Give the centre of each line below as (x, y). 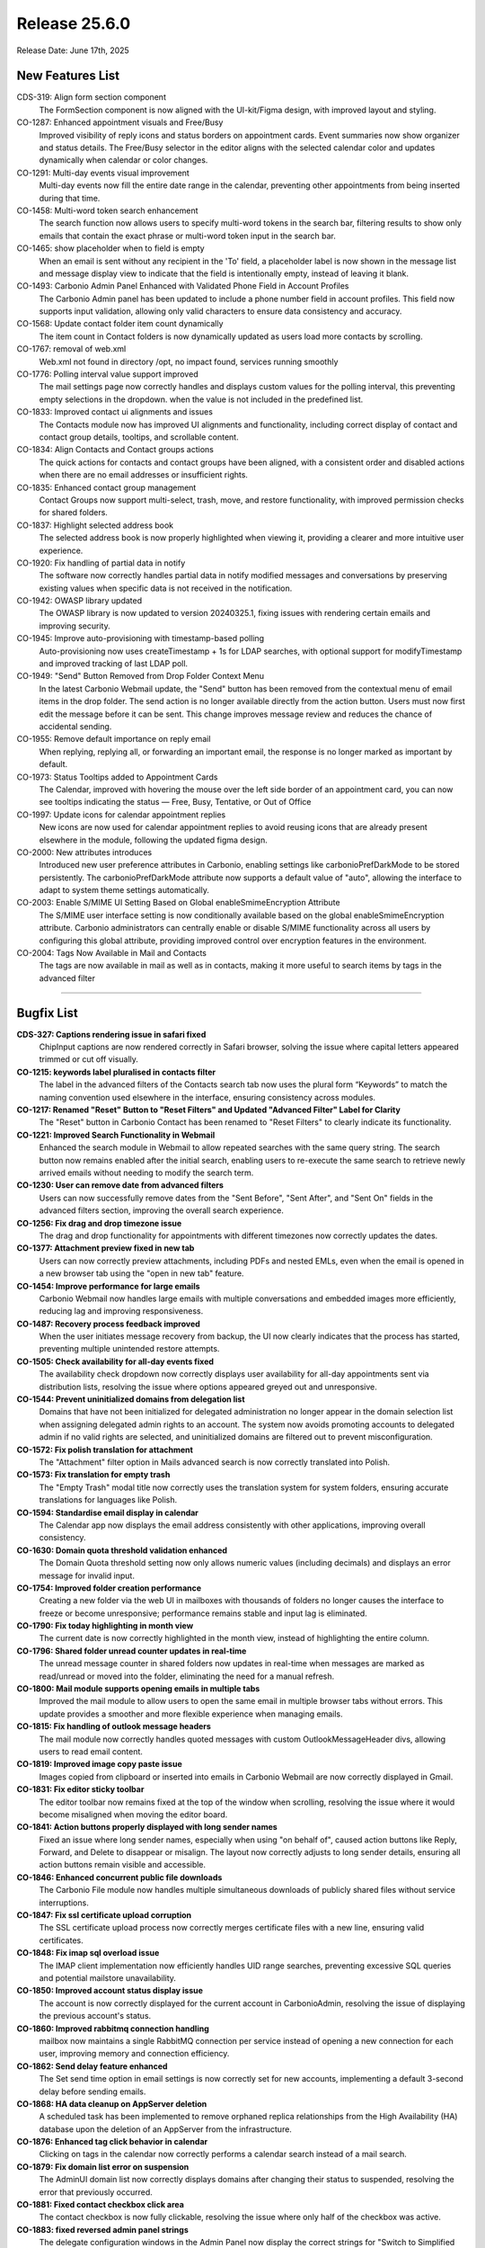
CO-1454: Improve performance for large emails (109, 1286)
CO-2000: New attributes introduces (84, 852)
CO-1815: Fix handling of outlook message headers (114, 1726)
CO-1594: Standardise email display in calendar (108, 1512)
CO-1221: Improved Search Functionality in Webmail (116, 1135)
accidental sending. (75, 726)
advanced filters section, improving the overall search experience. (162, 1210)
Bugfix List (47, 1013)
